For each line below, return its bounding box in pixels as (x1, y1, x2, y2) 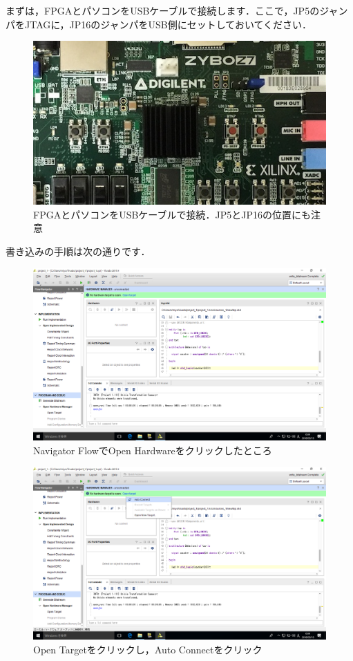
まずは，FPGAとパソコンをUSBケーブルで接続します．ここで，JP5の (6, 3, 320, 17)
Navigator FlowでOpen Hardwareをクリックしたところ (33, 443, 272, 457)
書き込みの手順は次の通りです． (6, 243, 151, 258)
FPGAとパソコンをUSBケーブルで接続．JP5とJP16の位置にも (33, 207, 311, 221)
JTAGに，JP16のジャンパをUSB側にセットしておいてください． (24, 17, 312, 31)
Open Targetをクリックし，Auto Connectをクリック (33, 642, 263, 656)
